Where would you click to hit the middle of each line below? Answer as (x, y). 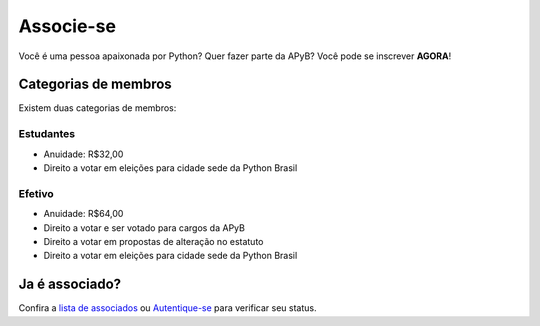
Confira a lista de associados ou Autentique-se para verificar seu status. (167, 308)
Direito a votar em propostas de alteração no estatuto (153, 241)
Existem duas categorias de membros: (97, 108)
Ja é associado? (70, 284)
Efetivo (36, 193)
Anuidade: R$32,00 (83, 154)
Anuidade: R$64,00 (83, 214)
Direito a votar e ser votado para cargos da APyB (144, 227)
